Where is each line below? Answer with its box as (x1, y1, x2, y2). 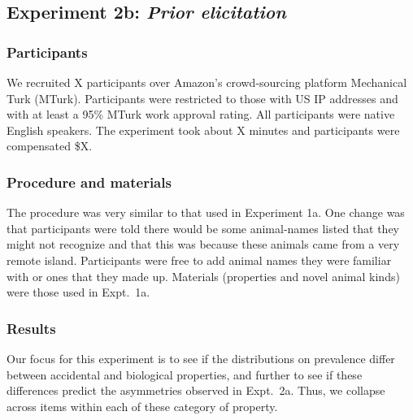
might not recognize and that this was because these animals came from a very (7, 236, 400, 253)
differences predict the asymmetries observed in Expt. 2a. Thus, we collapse (7, 382, 385, 399)
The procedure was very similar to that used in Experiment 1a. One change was (7, 204, 405, 221)
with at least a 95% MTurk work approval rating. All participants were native (7, 106, 395, 123)
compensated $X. (7, 137, 93, 154)
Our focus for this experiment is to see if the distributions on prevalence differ (7, 349, 395, 366)
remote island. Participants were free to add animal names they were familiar (7, 251, 392, 268)
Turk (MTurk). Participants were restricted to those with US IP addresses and (7, 89, 398, 106)
